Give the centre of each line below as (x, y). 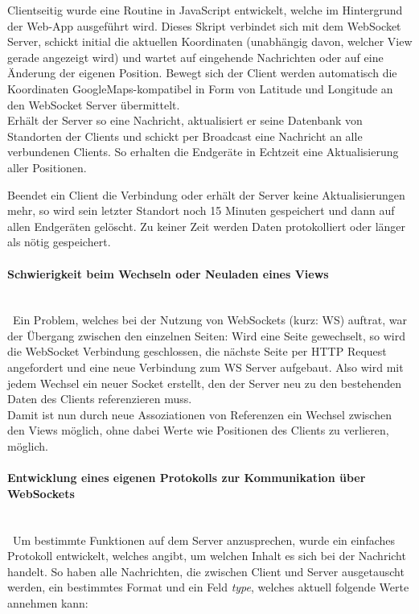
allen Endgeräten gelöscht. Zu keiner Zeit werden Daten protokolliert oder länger (207, 226)
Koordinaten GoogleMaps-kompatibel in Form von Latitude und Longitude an (200, 88)
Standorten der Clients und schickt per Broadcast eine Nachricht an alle (185, 136)
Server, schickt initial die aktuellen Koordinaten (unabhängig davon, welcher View (210, 41)
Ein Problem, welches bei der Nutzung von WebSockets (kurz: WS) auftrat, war (209, 320)
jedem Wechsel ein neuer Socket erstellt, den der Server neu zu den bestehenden (204, 383)
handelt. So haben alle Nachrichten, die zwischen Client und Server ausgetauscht (206, 571)
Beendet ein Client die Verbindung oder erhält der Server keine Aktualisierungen (206, 194)
